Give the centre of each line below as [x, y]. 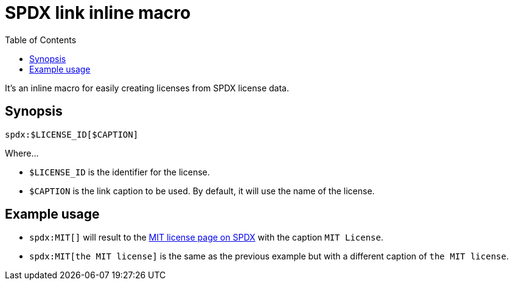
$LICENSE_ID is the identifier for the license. [120, 172]
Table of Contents [41, 40]
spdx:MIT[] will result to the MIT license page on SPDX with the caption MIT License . [207, 237]
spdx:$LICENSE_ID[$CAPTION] [72, 134]
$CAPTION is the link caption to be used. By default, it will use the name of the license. [202, 191]
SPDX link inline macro [98, 13]
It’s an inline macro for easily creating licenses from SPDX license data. [147, 88]
